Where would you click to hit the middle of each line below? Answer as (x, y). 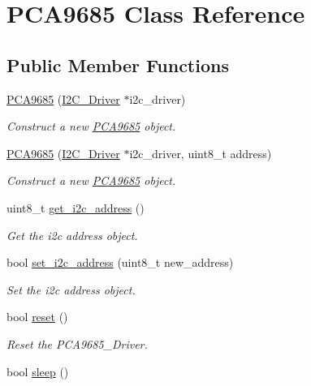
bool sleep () (38, 371)
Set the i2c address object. (71, 289)
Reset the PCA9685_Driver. (77, 343)
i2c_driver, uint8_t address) (201, 153)
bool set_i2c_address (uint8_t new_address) (120, 262)
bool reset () (37, 317)
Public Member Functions (118, 64)
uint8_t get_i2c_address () (76, 207)
